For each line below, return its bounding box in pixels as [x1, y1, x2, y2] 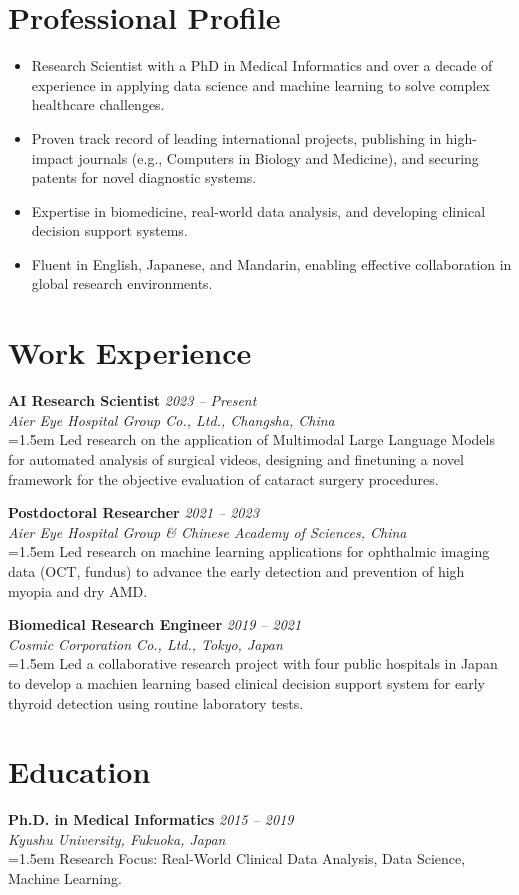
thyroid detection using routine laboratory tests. [8, 692, 304, 713]
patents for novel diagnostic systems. [31, 167, 257, 188]
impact [31, 147, 74, 168]
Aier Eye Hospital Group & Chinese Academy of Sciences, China [8, 521, 407, 542]
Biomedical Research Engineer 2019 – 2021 [8, 614, 302, 635]
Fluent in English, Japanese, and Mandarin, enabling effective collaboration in [31, 253, 512, 274]
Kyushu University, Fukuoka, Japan [8, 828, 226, 849]
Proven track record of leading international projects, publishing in [31, 127, 442, 148]
